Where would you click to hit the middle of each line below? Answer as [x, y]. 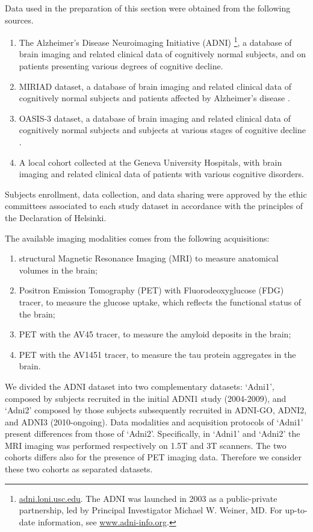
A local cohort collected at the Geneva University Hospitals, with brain [150, 162]
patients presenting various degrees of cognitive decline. [121, 66]
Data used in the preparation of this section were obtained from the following [148, 8]
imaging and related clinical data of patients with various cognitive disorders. [161, 174]
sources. [19, 20]
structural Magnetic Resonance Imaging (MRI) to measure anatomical [149, 258]
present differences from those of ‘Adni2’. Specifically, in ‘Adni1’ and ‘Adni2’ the [153, 433]
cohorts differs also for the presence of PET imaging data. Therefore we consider [153, 457]
